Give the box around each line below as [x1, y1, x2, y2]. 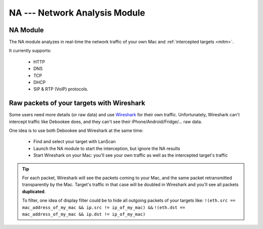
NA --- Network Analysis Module [9, 7, 146, 18]
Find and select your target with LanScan [33, 139, 116, 145]
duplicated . [22, 188, 46, 194]
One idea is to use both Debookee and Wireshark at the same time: [9, 127, 144, 134]
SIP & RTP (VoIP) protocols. [33, 86, 89, 92]
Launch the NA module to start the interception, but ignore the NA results [33, 146, 180, 151]
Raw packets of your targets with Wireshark [9, 99, 146, 107]
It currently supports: [9, 48, 52, 54]
